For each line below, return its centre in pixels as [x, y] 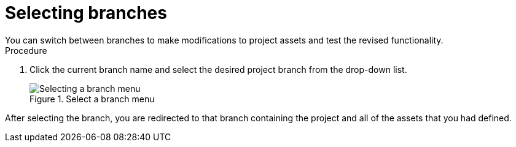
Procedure [26, 50]
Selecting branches [86, 13]
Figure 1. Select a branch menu [92, 99]
